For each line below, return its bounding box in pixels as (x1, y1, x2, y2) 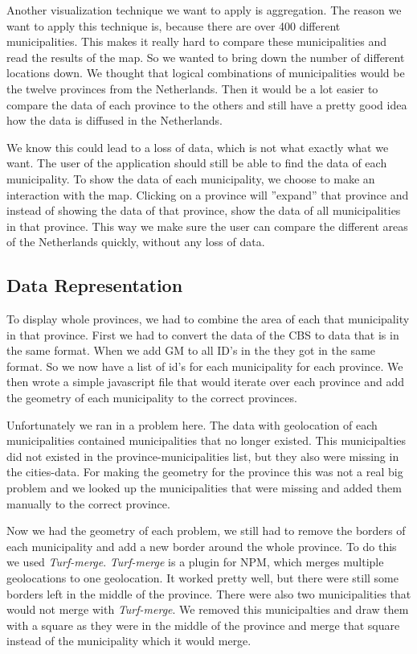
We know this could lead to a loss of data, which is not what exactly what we (6, 138, 389, 155)
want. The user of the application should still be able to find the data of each (6, 154, 387, 171)
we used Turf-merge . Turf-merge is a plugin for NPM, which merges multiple (6, 553, 384, 570)
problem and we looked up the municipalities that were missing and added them (6, 479, 402, 496)
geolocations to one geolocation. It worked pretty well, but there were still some (6, 570, 399, 586)
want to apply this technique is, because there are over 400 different (6, 17, 341, 34)
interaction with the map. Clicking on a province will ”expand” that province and (6, 186, 409, 203)
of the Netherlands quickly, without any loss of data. (6, 233, 265, 250)
